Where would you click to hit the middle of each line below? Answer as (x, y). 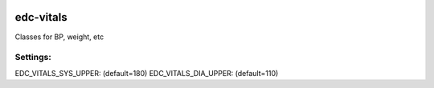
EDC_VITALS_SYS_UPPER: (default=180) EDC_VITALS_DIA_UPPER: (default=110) (147, 73)
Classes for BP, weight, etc (59, 37)
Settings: (33, 58)
